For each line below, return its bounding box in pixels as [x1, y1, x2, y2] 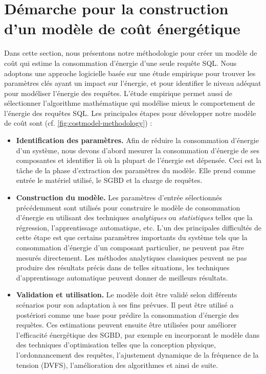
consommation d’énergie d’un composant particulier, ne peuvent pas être [16, 242, 245, 252]
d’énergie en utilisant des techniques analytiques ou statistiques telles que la [16, 212, 253, 223]
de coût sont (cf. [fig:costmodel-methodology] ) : [4, 118, 152, 128]
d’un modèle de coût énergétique [4, 18, 240, 39]
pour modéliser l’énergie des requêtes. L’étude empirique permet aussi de [4, 87, 233, 98]
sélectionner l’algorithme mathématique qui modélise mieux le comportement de [4, 98, 255, 108]
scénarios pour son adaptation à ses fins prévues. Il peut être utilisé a [16, 299, 234, 310]
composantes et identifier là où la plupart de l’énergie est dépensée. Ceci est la [16, 155, 262, 166]
